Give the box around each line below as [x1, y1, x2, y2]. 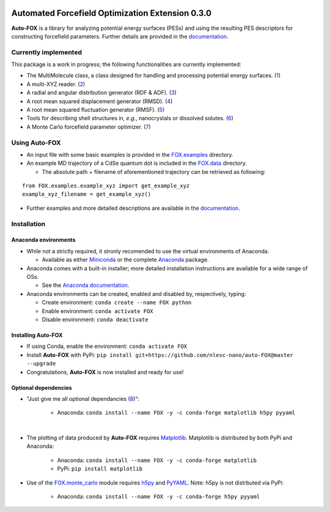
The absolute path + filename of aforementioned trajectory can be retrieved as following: [42, 168, 266, 175]
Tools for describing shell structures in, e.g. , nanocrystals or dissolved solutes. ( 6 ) [26, 115, 233, 122]
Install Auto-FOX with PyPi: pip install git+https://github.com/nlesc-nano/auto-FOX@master [26, 351, 293, 358]
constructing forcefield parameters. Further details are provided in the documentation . [11, 32, 229, 40]
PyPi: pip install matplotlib [57, 465, 143, 472]
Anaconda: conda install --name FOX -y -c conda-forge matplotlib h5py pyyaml [57, 409, 296, 416]
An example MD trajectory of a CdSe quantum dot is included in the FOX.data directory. [26, 159, 247, 167]
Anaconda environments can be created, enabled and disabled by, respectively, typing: [26, 290, 246, 297]
